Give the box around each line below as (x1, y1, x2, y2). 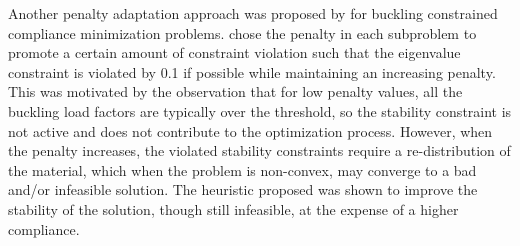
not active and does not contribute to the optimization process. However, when (8, 120, 493, 141)
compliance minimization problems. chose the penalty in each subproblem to (8, 22, 477, 43)
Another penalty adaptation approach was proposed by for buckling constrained (8, 3, 498, 23)
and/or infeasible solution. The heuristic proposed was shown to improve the (8, 179, 478, 200)
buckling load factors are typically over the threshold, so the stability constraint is (8, 100, 512, 121)
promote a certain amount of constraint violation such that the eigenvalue (8, 42, 461, 63)
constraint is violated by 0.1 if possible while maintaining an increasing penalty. (8, 61, 496, 82)
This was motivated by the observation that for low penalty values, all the (8, 81, 463, 102)
